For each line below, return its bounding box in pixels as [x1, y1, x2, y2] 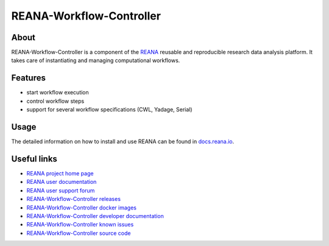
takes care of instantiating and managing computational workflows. [11, 57, 180, 64]
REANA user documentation [26, 178, 97, 186]
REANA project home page [26, 169, 94, 177]
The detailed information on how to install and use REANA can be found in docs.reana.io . [11, 138, 235, 146]
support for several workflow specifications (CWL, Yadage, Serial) [26, 106, 193, 113]
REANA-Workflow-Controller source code [26, 229, 131, 237]
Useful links [11, 153, 58, 164]
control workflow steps [26, 97, 85, 105]
